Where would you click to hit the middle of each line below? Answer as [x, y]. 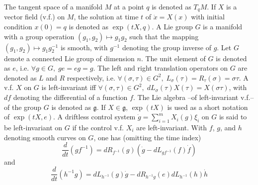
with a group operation [39, 36]
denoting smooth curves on [45, 137]
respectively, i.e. [91, 77]
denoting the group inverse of [167, 47]
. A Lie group [172, 27]
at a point [129, 6]
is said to [233, 117]
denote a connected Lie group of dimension [69, 58]
